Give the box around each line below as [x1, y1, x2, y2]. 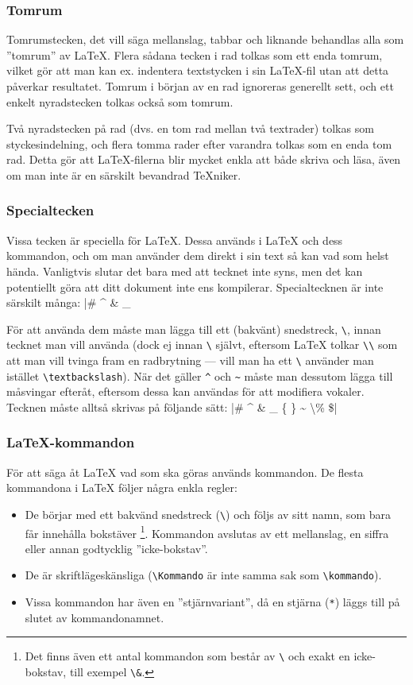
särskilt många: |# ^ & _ [6, 294, 131, 311]
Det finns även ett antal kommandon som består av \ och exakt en [25, 648, 350, 664]
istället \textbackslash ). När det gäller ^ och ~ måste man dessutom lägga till [6, 367, 393, 384]
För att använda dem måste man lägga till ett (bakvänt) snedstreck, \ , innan [6, 320, 381, 337]
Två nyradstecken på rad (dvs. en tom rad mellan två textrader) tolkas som [6, 120, 374, 137]
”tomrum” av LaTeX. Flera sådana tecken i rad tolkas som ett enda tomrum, [6, 46, 383, 63]
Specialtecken [6, 200, 95, 220]
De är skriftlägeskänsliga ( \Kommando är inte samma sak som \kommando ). [25, 567, 382, 583]
